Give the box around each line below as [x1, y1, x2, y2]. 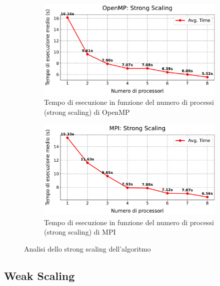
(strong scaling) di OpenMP [44, 106, 130, 117]
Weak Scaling [4, 268, 75, 284]
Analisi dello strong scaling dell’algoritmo [24, 244, 151, 254]
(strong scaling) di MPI [44, 227, 116, 237]
